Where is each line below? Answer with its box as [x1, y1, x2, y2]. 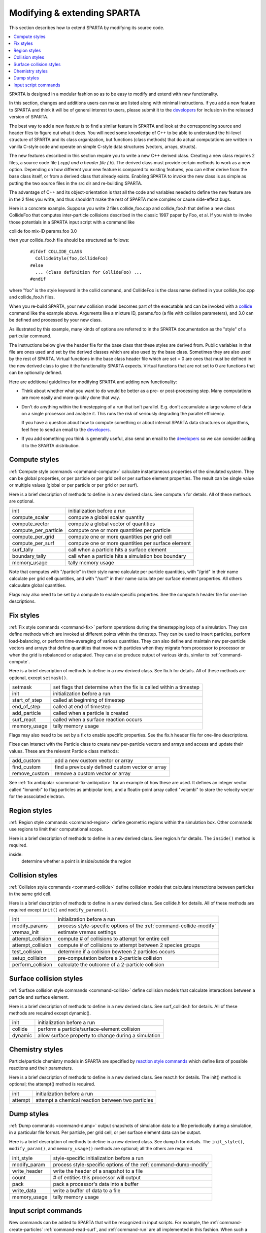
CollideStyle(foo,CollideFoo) [35, 255, 108, 261]
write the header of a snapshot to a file [53, 1167, 143, 1174]
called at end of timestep [53, 703, 111, 710]
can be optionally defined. [9, 370, 63, 376]
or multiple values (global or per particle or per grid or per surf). [9, 482, 139, 488]
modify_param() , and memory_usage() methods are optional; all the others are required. [9, 1146, 194, 1152]
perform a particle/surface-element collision [37, 1026, 140, 1033]
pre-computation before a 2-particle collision [57, 955, 163, 962]
